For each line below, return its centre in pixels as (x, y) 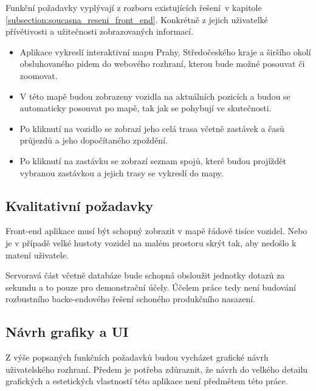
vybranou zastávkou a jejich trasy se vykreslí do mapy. (122, 172)
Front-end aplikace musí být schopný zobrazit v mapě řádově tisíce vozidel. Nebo (156, 231)
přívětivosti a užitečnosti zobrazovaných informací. (100, 31)
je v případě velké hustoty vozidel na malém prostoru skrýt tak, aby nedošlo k (151, 242)
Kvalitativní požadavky (79, 205)
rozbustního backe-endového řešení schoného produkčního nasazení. (131, 299)
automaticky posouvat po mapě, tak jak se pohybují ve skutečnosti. (146, 108)
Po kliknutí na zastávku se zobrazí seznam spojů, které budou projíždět (153, 160)
